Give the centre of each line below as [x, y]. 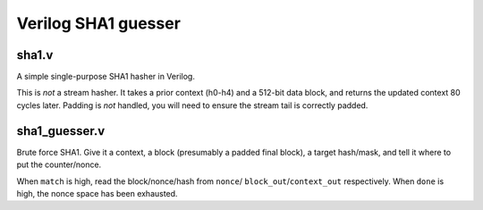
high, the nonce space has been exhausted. [97, 193]
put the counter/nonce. [59, 164]
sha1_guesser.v [61, 131]
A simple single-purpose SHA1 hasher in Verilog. [106, 77]
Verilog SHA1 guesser [98, 23]
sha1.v [35, 55]
